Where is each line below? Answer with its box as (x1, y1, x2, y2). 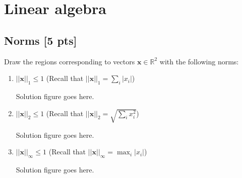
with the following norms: (159, 56, 239, 66)
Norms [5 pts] (4, 32, 77, 48)
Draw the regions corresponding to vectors (4, 56, 135, 66)
